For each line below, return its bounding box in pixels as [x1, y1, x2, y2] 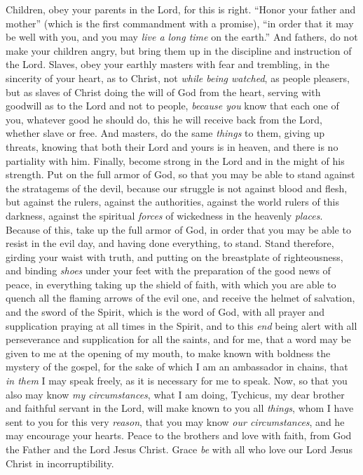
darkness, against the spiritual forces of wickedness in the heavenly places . [6, 208, 323, 222]
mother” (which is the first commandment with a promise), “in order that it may [6, 15, 354, 30]
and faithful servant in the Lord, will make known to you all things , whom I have [6, 401, 354, 415]
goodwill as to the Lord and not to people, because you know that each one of [6, 98, 339, 113]
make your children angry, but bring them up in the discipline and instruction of [6, 43, 352, 58]
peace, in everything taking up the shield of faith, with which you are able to [6, 276, 336, 291]
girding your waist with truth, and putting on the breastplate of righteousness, [6, 249, 343, 264]
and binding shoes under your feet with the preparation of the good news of [6, 263, 331, 278]
